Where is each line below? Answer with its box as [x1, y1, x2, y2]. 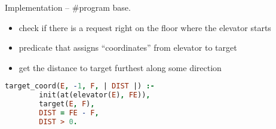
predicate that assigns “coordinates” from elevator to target [19, 41, 237, 54]
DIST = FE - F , [39, 109, 99, 117]
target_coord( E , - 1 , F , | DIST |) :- [5, 82, 155, 91]
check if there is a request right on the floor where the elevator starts [19, 21, 271, 33]
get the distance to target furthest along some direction [19, 61, 222, 73]
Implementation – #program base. [5, 1, 131, 13]
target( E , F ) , [39, 100, 95, 109]
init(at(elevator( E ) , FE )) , [39, 91, 151, 100]
